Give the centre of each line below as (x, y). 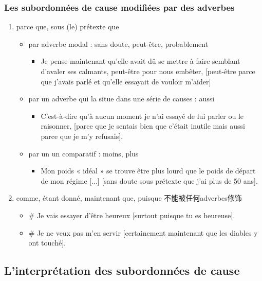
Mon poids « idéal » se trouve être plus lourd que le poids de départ (148, 171)
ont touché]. (47, 243)
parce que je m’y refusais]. (82, 136)
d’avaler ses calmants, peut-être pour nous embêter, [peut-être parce (148, 71)
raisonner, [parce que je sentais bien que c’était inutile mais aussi (143, 126)
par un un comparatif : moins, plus (83, 153)
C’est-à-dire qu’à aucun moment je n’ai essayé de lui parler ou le (142, 116)
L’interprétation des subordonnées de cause (122, 270)
